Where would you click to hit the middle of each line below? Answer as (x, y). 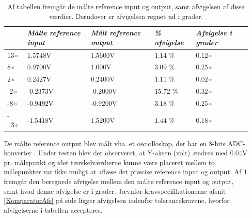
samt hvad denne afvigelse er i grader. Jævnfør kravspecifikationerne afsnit (115, 191)
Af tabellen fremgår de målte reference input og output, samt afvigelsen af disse (126, 6)
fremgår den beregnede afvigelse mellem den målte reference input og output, (119, 181)
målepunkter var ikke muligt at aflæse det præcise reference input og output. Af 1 (126, 172)
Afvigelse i (214, 33)
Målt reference (116, 33)
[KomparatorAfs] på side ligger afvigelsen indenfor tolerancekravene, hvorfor (117, 200)
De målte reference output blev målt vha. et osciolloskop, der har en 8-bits (115, 143)
